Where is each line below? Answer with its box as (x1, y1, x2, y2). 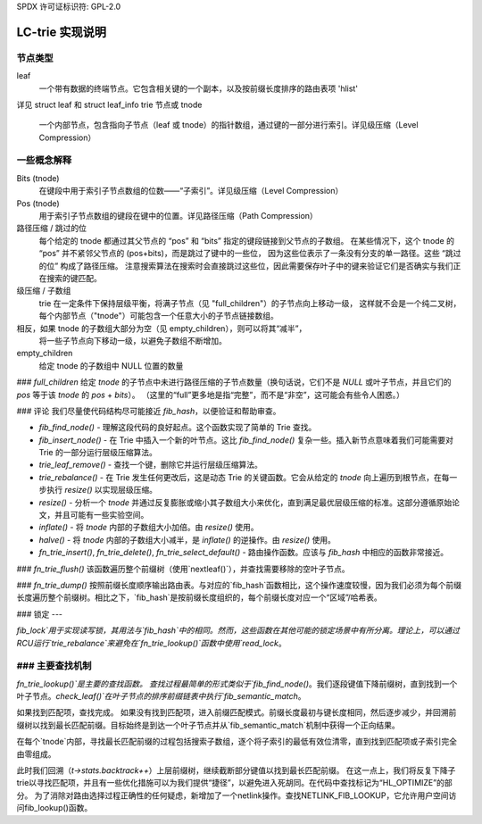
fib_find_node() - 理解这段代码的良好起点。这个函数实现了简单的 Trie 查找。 (38, 422, 317, 433)
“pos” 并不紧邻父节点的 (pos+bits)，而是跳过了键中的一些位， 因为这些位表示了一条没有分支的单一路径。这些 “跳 (38, 248, 454, 259)
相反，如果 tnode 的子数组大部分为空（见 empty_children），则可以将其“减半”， (16, 322, 307, 334)
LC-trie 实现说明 (16, 24, 107, 39)
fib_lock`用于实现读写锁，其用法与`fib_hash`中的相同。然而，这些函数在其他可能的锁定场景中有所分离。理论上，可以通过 (16, 625, 460, 636)
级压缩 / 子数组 (16, 286, 71, 296)
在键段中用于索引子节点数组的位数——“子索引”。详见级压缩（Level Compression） (38, 186, 344, 196)
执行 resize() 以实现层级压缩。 (46, 485, 158, 495)
